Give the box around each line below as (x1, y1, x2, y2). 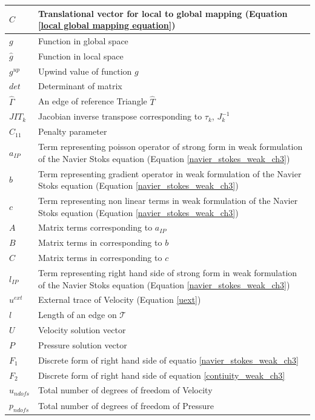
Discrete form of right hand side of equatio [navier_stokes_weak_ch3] (38, 353, 299, 366)
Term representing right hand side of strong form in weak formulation (38, 266, 297, 279)
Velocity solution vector (38, 323, 126, 336)
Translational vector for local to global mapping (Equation (38, 7, 288, 19)
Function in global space (38, 34, 128, 47)
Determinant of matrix (38, 80, 122, 92)
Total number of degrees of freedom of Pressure (38, 399, 214, 412)
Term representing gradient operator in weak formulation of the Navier (38, 167, 302, 180)
